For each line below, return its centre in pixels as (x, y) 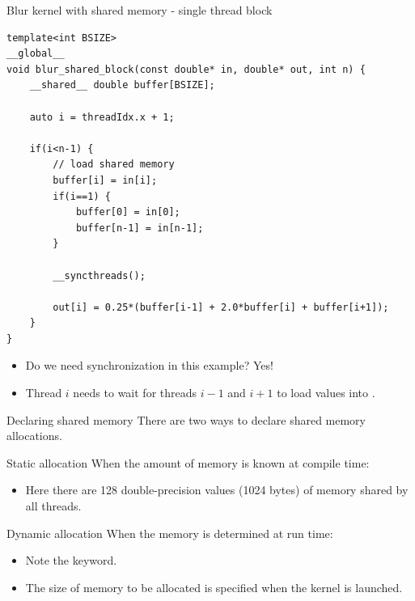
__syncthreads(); (99, 275)
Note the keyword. (71, 560)
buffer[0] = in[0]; (128, 212)
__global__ (36, 54)
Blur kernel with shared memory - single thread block (140, 10)
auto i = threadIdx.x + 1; (102, 117)
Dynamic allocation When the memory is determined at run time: (170, 533)
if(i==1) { (82, 196)
